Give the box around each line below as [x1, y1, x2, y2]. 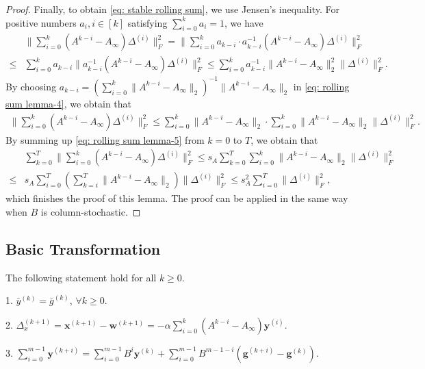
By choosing [5, 79, 57, 93]
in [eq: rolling [293, 79, 350, 93]
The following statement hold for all [5, 270, 157, 284]
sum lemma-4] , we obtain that [5, 96, 132, 110]
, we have [224, 15, 263, 29]
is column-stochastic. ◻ [40, 204, 141, 218]
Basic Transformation [5, 238, 161, 259]
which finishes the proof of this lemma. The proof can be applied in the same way [5, 191, 348, 205]
